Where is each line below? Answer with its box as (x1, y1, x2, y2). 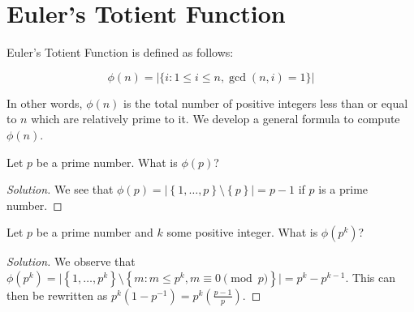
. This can (345, 268, 395, 285)
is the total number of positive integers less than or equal (123, 94, 408, 111)
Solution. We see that (6, 181, 114, 198)
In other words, (6, 94, 83, 111)
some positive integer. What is (166, 224, 318, 241)
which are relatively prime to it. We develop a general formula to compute (31, 110, 400, 127)
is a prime (318, 181, 369, 198)
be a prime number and (36, 224, 153, 241)
